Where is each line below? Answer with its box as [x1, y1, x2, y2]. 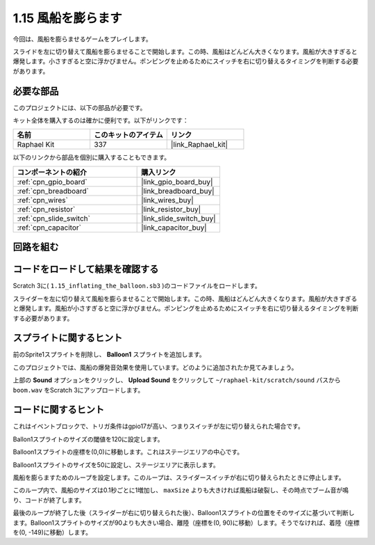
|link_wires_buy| [141, 195, 194, 205]
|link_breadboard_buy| [141, 186, 215, 196]
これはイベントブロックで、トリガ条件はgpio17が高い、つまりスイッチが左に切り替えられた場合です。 [12, 422, 305, 431]
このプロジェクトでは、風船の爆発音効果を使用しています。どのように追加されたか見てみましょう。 [12, 363, 298, 372]
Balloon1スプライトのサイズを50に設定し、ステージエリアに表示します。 [12, 460, 220, 469]
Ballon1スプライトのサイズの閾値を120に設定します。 [12, 435, 164, 443]
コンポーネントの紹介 [17, 167, 87, 177]
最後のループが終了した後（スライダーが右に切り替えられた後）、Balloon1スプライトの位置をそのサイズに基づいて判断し [12, 509, 355, 517]
